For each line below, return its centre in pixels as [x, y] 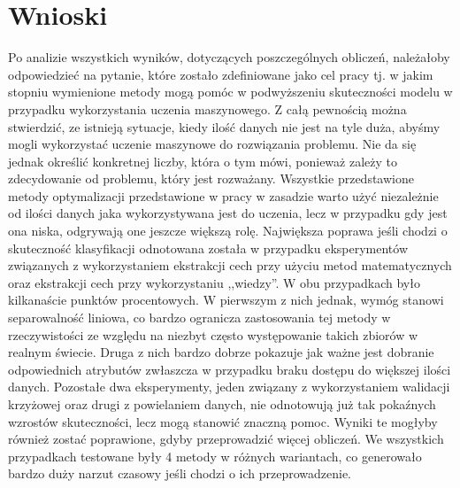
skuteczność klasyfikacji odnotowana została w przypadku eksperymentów [208, 248]
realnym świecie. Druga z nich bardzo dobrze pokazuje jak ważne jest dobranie [221, 352]
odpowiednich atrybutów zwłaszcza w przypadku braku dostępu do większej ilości [230, 369]
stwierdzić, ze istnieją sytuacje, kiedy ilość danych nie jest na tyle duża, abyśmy [224, 126]
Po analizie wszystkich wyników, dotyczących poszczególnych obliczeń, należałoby [229, 57]
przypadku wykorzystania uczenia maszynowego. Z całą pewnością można [207, 108]
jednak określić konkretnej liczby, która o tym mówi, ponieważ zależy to [203, 161]
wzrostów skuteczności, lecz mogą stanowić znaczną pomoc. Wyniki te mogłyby [223, 421]
